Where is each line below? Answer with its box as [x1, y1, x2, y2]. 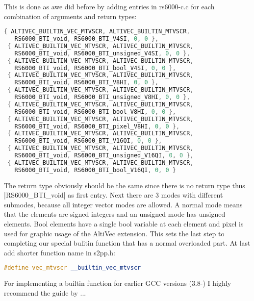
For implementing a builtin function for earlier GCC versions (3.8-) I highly [4, 278, 231, 288]
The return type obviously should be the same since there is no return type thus [4, 180, 245, 190]
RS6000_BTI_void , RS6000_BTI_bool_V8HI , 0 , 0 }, [14, 108, 176, 115]
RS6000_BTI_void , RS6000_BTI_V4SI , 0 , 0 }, [14, 35, 159, 43]
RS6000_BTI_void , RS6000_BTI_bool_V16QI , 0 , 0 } [14, 166, 176, 174]
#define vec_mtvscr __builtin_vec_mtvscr [4, 264, 141, 272]
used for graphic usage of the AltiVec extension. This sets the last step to [4, 228, 225, 238]
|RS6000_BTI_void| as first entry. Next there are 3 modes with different [4, 190, 223, 200]
